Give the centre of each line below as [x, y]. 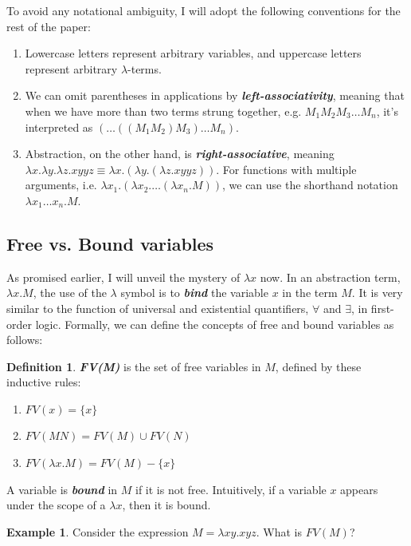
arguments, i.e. [61, 185]
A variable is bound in [62, 489]
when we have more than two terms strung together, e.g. [163, 111]
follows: [25, 340]
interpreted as [59, 127]
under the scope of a [56, 505]
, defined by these [318, 366]
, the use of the [70, 293]
